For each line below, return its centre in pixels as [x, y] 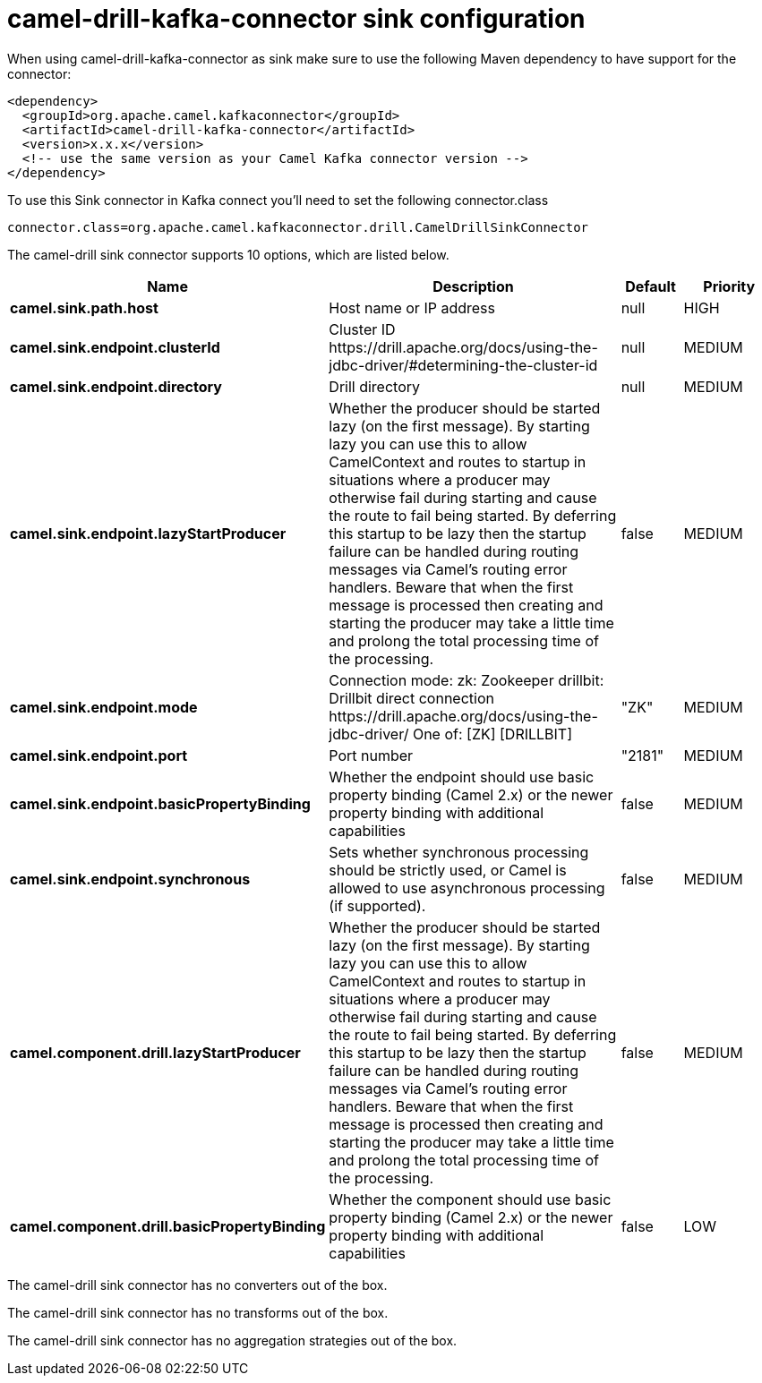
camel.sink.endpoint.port [99, 755]
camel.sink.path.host [84, 307]
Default [651, 286]
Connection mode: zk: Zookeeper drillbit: [467, 680]
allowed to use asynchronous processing [467, 888]
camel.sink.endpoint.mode [104, 707]
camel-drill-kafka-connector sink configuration [296, 19]
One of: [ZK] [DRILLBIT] [492, 734]
